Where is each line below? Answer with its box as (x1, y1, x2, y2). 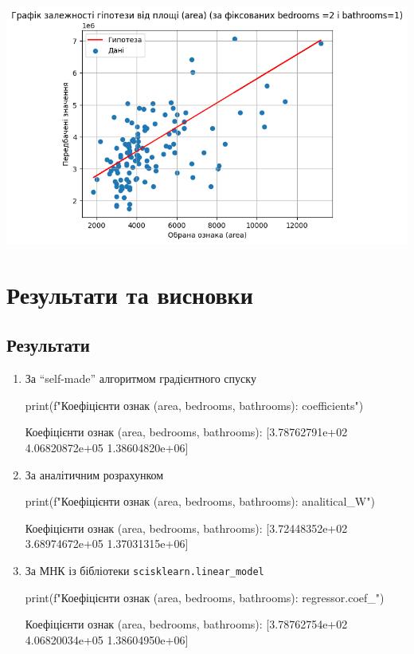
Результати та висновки (6, 278, 253, 310)
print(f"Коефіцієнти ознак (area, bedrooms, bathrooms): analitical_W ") (25, 493, 375, 510)
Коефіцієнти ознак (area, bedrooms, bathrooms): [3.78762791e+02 (25, 424, 348, 440)
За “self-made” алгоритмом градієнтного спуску (25, 370, 256, 387)
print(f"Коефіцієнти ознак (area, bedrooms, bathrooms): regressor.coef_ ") (25, 589, 385, 605)
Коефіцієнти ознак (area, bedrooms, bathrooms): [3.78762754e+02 (25, 616, 348, 632)
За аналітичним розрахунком (25, 466, 164, 483)
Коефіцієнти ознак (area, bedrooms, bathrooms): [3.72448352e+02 (25, 519, 348, 536)
